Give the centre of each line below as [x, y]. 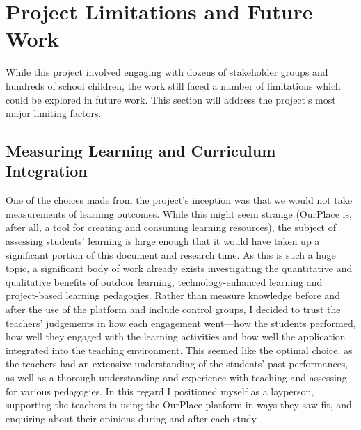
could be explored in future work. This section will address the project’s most [171, 99]
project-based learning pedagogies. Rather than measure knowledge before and [173, 295]
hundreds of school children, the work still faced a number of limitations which [173, 85]
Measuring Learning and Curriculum [141, 151]
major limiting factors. [54, 113]
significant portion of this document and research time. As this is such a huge [171, 254]
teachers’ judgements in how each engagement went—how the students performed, [181, 322]
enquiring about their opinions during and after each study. [132, 418]
